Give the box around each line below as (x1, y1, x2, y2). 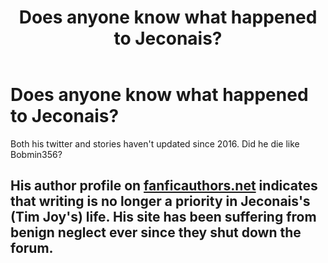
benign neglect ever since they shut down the (10, 224, 302, 241)
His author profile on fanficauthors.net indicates (10, 177, 318, 195)
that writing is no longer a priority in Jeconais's (10, 193, 311, 210)
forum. (10, 240, 54, 257)
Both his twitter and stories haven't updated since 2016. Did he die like (10, 137, 300, 150)
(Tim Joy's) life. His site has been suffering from (10, 209, 317, 226)
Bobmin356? (10, 148, 63, 160)
